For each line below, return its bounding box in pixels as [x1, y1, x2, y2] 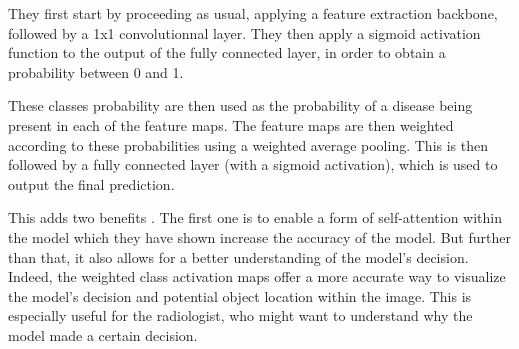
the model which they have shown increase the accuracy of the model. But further [8, 226, 511, 247]
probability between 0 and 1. [8, 61, 184, 82]
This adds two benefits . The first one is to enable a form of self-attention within [8, 207, 503, 228]
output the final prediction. [8, 173, 175, 194]
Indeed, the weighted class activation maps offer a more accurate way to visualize [8, 266, 506, 287]
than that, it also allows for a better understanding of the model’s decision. [8, 246, 469, 267]
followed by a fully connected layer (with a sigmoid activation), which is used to [8, 154, 498, 175]
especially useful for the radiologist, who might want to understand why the [8, 305, 473, 326]
